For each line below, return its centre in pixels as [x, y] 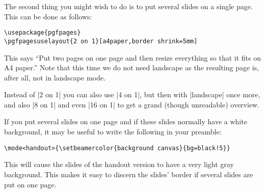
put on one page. [30, 184]
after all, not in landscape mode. [55, 77]
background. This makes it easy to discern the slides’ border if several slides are [129, 174]
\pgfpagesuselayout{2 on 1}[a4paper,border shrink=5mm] [101, 41]
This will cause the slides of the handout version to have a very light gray [119, 164]
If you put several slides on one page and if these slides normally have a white [126, 121]
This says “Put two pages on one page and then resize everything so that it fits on [132, 57]
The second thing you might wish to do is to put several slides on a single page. [128, 6]
